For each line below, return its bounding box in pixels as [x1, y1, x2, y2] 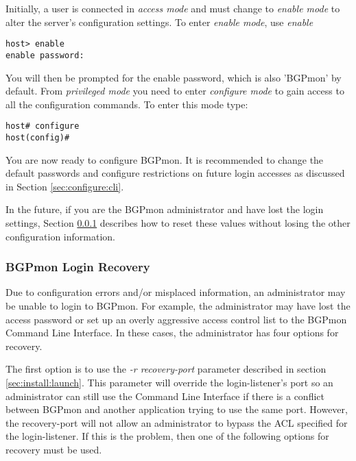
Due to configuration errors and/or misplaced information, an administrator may [5, 285, 346, 299]
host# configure [5, 121, 80, 132]
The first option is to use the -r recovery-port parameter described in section [5, 362, 327, 376]
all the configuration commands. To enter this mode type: [5, 97, 248, 111]
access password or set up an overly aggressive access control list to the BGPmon [5, 312, 347, 326]
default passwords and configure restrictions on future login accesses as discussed [5, 166, 345, 180]
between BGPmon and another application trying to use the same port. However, [5, 402, 348, 416]
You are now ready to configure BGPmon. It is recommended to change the [5, 152, 324, 166]
